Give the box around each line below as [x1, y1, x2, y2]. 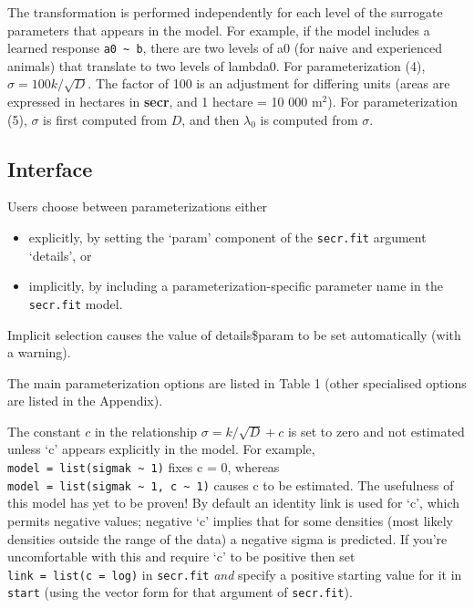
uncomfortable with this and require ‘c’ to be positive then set [7, 547, 355, 566]
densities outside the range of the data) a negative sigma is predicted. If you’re [7, 529, 448, 548]
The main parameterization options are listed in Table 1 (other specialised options [7, 373, 467, 392]
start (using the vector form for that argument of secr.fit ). [7, 582, 353, 602]
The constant [7, 421, 81, 440]
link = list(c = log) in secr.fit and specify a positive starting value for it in [7, 564, 462, 583]
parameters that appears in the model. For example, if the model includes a [7, 20, 430, 39]
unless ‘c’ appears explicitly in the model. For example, [7, 439, 315, 459]
